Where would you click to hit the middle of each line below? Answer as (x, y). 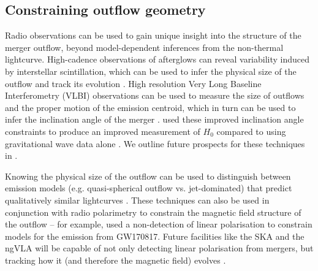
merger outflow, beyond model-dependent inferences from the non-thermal (144, 47)
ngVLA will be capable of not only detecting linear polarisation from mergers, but (159, 248)
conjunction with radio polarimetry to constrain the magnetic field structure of (153, 212)
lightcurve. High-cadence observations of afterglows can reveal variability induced (157, 59)
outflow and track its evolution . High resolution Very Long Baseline (133, 83)
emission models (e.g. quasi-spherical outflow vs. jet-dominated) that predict (149, 188)
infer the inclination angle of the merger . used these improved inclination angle (154, 119)
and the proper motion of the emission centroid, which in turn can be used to (150, 107)
